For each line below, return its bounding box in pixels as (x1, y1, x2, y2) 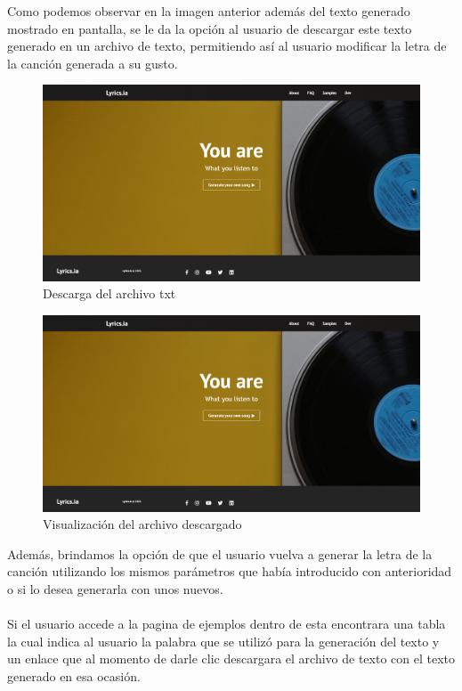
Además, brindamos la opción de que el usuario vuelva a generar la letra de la (7, 544, 433, 563)
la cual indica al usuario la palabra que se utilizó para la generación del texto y (7, 631, 440, 650)
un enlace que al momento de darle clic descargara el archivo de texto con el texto (7, 649, 455, 668)
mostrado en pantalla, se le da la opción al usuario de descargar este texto (7, 19, 412, 37)
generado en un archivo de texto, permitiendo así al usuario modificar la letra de (7, 37, 447, 55)
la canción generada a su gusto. (7, 53, 178, 72)
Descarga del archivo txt (43, 284, 176, 303)
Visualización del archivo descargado (43, 515, 242, 533)
